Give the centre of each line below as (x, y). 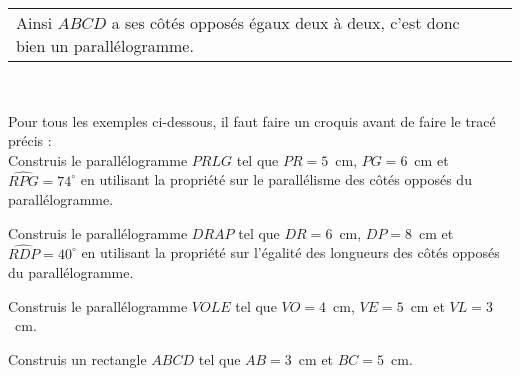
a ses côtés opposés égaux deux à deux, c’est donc (285, 22)
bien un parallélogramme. (105, 45)
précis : (30, 140)
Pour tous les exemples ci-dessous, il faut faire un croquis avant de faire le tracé (252, 120)
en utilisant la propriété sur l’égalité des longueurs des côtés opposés (290, 252)
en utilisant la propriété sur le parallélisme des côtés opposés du (276, 179)
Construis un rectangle (77, 358)
